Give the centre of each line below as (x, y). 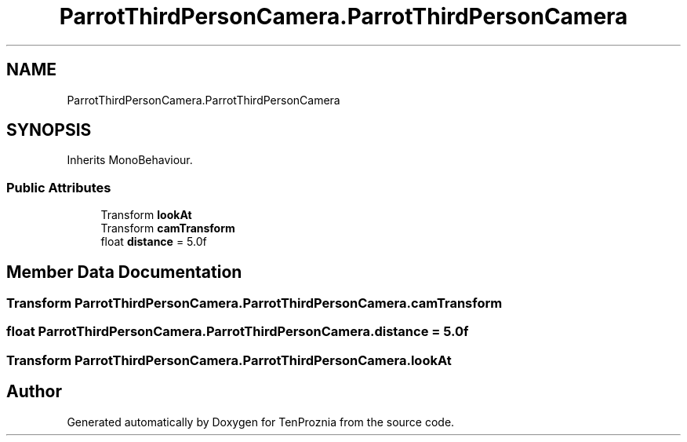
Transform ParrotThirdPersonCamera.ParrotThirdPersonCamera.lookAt (229, 360)
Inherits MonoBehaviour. (130, 160)
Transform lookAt (146, 215)
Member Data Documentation (124, 272)
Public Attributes (59, 187)
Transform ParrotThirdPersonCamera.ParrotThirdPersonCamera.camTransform (254, 303)
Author (34, 392)
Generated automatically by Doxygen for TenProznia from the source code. (261, 422)
